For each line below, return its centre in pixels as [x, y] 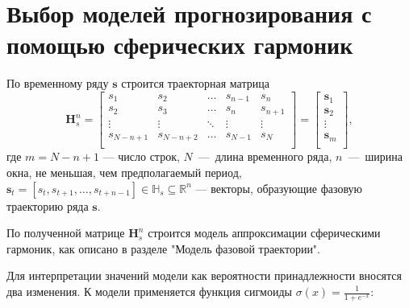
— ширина [375, 156]
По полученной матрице [66, 233]
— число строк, [141, 156]
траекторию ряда [48, 205]
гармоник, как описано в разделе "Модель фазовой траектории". [163, 248]
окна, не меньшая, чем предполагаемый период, [124, 172]
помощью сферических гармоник [180, 45]
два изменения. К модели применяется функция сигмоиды [149, 291]
